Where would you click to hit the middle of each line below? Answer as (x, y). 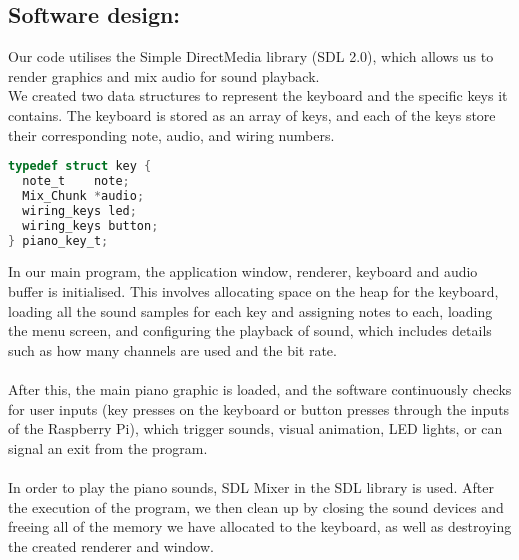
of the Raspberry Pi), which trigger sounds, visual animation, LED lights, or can (255, 428)
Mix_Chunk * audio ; (83, 195)
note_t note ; (76, 181)
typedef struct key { (80, 166)
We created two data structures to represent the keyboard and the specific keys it (258, 95)
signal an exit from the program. (108, 447)
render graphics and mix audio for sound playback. (164, 75)
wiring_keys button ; (90, 225)
